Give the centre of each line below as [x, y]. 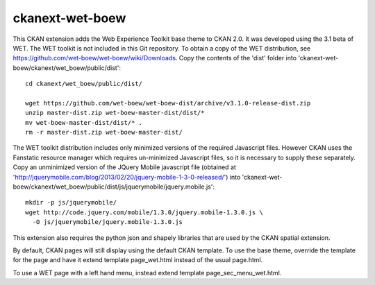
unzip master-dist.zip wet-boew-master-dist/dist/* [115, 113]
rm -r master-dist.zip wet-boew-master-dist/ [104, 132]
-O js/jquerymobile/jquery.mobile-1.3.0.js [108, 222]
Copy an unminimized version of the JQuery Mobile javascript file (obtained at [124, 167]
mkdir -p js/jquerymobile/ [71, 202]
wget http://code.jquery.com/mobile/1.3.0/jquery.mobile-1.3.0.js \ [144, 212]
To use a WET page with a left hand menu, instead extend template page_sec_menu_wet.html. [147, 273]
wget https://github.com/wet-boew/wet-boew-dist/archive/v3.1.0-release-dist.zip [168, 103]
